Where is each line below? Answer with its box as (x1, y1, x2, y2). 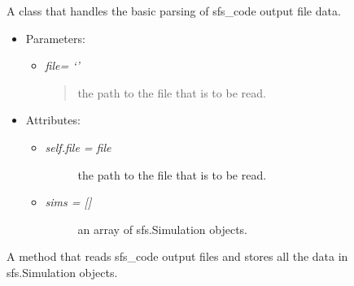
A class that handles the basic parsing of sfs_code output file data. (7, 2, 341, 19)
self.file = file (45, 138, 111, 155)
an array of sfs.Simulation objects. (77, 220, 247, 237)
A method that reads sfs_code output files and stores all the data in (7, 248, 348, 265)
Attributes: (25, 111, 81, 128)
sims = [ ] (45, 193, 92, 210)
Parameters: (25, 29, 85, 46)
